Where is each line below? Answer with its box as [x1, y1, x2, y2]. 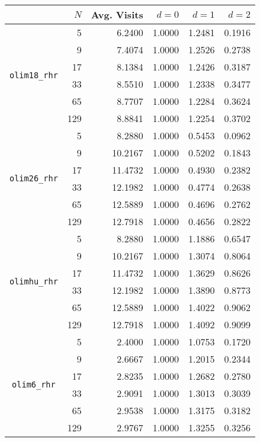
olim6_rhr [12, 380, 56, 389]
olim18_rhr [9, 71, 58, 80]
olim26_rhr [9, 174, 58, 183]
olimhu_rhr [9, 277, 58, 286]
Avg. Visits [91, 8, 143, 21]
